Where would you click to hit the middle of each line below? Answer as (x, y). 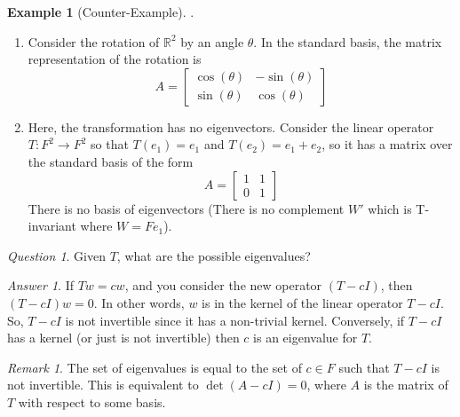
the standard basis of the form (111, 161)
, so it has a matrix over (387, 144)
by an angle (212, 41)
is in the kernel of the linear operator (302, 302)
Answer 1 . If (40, 285)
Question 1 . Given (56, 255)
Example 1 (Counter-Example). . (101, 12)
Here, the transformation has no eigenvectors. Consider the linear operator (231, 126)
